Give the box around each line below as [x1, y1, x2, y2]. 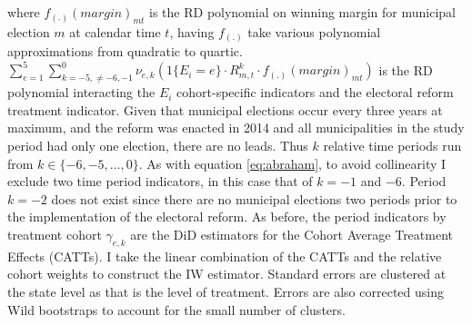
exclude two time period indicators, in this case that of [7, 172, 313, 191]
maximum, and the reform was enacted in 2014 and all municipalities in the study [7, 118, 465, 137]
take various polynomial [247, 22, 381, 41]
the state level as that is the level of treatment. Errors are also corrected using [7, 281, 444, 300]
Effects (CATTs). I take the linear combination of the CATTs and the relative [7, 246, 442, 265]
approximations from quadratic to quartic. [7, 42, 243, 61]
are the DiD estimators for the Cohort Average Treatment [130, 224, 453, 243]
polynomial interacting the [7, 83, 156, 102]
